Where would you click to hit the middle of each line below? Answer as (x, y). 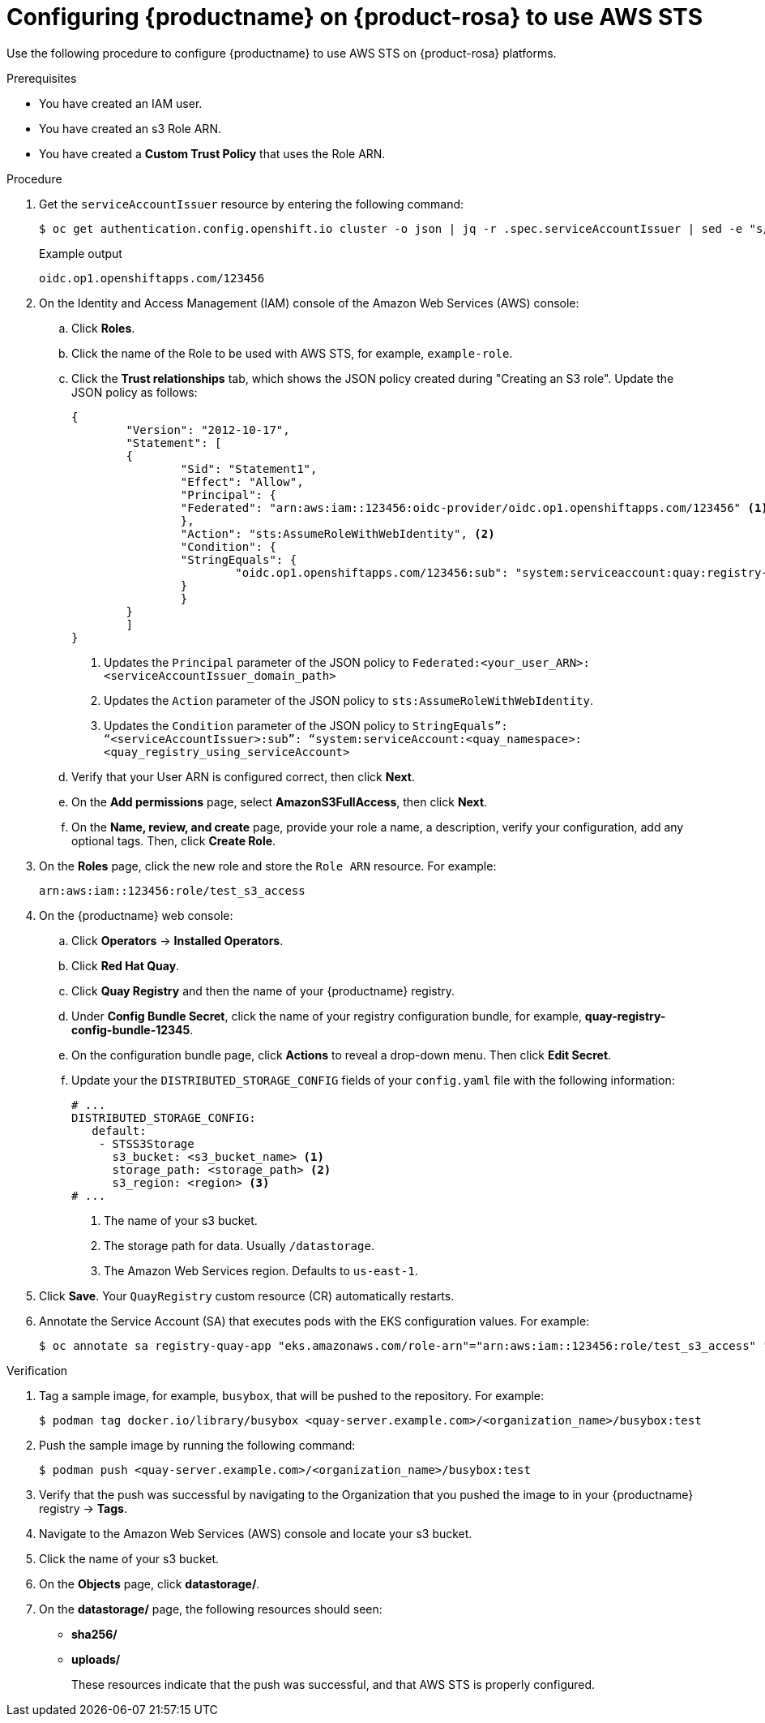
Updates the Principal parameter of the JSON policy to (256, 662)
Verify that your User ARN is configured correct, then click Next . (243, 776)
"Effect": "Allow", (242, 481)
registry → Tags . (83, 1508)
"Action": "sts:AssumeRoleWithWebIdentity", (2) (338, 533)
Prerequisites (42, 78)
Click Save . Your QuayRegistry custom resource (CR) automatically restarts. (247, 1295)
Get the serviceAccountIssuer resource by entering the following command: (252, 204)
